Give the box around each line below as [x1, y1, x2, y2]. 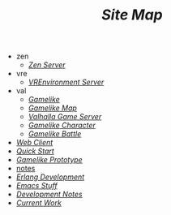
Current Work [15, 198, 62, 208]
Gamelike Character [28, 120, 96, 131]
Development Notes [15, 189, 83, 200]
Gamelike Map [28, 103, 77, 113]
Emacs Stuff [15, 181, 58, 191]
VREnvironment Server [28, 77, 105, 87]
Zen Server [28, 60, 66, 70]
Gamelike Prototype [15, 155, 83, 165]
